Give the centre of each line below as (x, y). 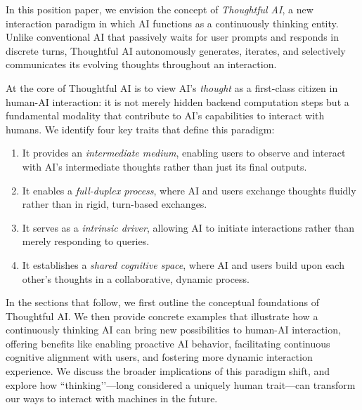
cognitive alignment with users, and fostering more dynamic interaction (159, 357)
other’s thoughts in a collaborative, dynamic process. (136, 278)
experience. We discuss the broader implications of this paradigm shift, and (168, 371)
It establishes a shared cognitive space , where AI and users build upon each (183, 264)
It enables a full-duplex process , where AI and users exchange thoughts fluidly (189, 190)
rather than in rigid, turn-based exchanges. (115, 204)
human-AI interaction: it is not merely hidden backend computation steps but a (177, 101)
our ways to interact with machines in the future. (112, 398)
